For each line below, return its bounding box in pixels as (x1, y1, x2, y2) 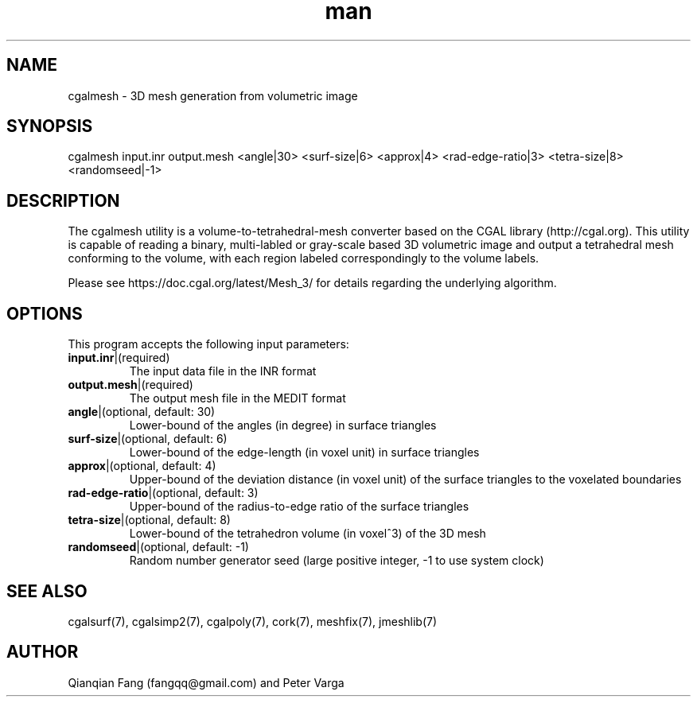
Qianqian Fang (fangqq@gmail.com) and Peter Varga (68, 675, 345, 689)
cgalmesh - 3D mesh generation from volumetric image (68, 88, 358, 103)
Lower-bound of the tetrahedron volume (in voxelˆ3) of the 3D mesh (129, 526, 486, 541)
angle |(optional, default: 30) (68, 405, 216, 419)
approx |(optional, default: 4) (68, 459, 216, 473)
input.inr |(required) (68, 351, 170, 365)
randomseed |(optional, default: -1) (68, 540, 249, 554)
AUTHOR (6, 642, 79, 662)
